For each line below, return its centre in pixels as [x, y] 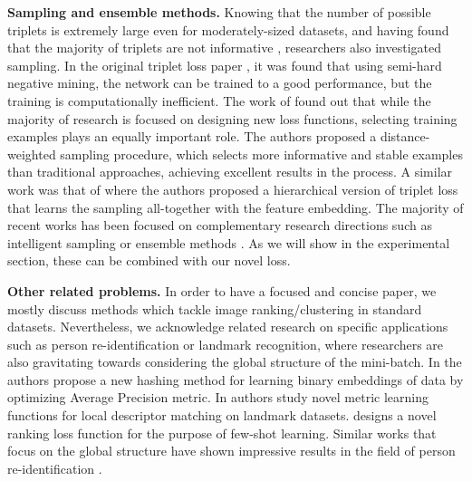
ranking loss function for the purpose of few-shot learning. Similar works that [222, 433]
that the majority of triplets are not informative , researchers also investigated [224, 48]
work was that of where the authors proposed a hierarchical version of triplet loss [233, 189]
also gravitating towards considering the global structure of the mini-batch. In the [235, 362]
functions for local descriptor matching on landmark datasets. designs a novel [222, 415]
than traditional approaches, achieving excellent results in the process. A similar [230, 172]
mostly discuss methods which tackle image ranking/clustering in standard [215, 308]
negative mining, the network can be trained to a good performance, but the [220, 83]
